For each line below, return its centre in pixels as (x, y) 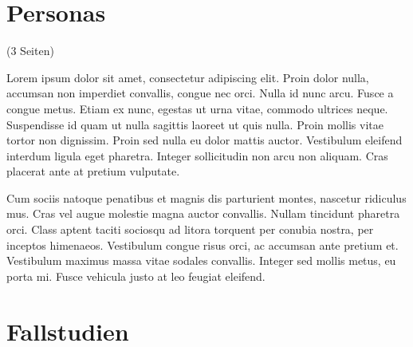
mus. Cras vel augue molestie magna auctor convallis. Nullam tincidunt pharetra (203, 213)
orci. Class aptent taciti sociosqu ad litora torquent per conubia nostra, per (190, 229)
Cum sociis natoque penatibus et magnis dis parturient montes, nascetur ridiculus (206, 197)
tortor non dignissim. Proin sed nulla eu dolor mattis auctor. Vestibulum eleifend (205, 140)
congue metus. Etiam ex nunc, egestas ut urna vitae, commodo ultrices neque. (197, 108)
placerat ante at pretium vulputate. (93, 171)
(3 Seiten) (30, 51)
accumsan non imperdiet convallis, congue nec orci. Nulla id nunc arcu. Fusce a (200, 93)
